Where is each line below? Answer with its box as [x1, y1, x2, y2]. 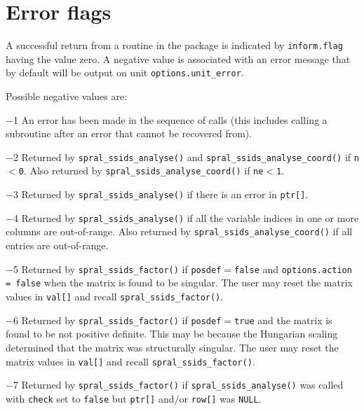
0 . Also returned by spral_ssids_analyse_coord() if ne [18, 163, 264, 178]
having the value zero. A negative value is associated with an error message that [6, 51, 351, 66]
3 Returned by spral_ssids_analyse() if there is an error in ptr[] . [13, 187, 309, 202]
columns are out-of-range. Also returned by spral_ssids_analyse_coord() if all [6, 224, 353, 239]
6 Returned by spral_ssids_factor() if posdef [13, 312, 222, 327]
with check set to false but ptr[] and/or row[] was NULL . [6, 391, 262, 405]
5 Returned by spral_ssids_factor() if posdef [13, 261, 222, 276]
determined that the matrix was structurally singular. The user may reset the [6, 340, 339, 354]
